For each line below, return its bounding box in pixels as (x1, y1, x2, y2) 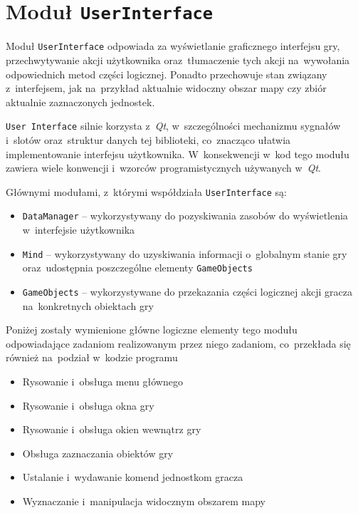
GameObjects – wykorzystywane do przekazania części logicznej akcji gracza (22, 284, 352, 299)
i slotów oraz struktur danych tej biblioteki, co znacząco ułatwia (6, 132, 291, 147)
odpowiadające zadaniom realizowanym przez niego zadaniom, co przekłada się (6, 336, 351, 351)
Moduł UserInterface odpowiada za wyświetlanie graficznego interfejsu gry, (6, 38, 340, 53)
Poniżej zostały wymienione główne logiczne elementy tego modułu (6, 322, 298, 337)
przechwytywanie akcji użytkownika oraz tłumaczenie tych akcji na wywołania (6, 52, 350, 67)
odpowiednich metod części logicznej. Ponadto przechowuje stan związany (6, 66, 327, 81)
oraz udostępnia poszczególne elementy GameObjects (22, 260, 253, 275)
